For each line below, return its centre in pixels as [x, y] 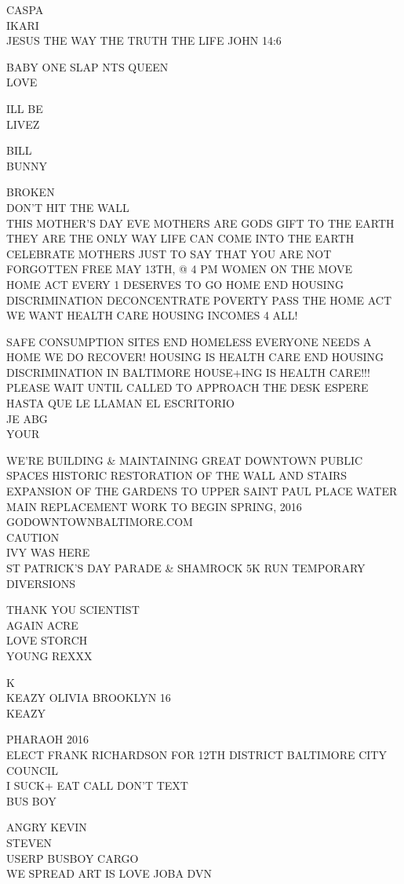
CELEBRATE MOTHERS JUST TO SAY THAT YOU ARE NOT [169, 253]
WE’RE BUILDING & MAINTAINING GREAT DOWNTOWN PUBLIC [185, 460]
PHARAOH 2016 [47, 739]
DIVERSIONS [41, 583]
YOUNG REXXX [49, 655]
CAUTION [33, 537]
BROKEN [31, 192]
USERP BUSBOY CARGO [73, 858]
